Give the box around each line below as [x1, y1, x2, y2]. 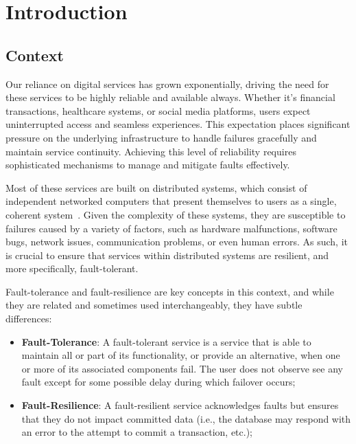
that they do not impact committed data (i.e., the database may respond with [21, 411, 351, 425]
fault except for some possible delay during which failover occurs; [21, 375, 296, 389]
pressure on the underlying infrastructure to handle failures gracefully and [5, 130, 317, 144]
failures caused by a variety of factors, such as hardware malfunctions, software [5, 221, 337, 235]
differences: [5, 311, 52, 326]
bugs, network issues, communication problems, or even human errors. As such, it [5, 234, 348, 249]
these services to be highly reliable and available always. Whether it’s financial [5, 90, 335, 104]
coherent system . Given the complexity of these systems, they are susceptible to [5, 207, 346, 221]
